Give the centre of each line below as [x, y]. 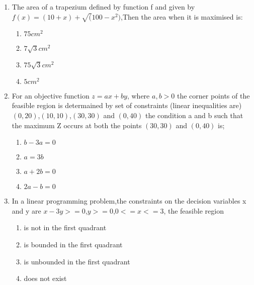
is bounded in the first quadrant [73, 245]
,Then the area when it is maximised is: [182, 16]
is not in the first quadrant [65, 227]
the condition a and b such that [194, 115]
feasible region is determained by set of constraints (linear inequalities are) [127, 105]
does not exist [45, 278]
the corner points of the [213, 95]
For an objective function [51, 95]
